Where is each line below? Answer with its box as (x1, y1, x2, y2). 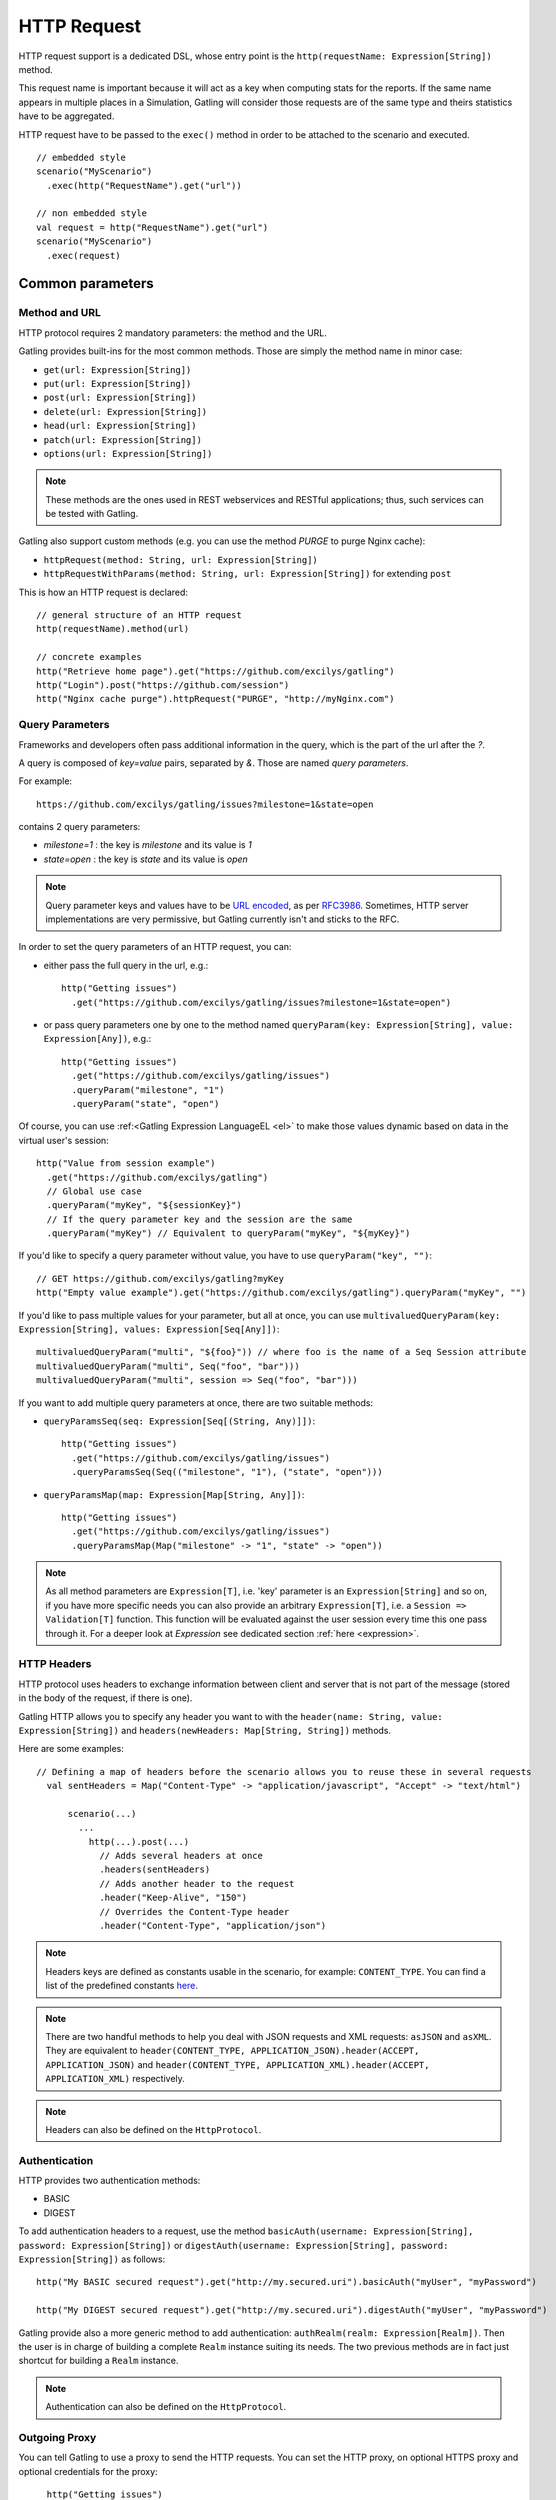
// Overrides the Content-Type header (99, 1906, 290, 1917)
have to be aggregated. (18, 110, 115, 122)
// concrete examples (36, 651, 142, 663)
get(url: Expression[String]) (43, 364, 192, 375)
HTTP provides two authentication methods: (18, 2175, 201, 2187)
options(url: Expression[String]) (43, 448, 213, 459)
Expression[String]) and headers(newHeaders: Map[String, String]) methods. (18, 1724, 392, 1736)
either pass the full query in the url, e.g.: (43, 959, 209, 971)
